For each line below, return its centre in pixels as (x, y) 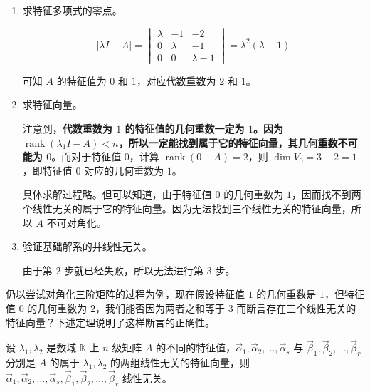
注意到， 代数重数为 (67, 129)
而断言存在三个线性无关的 (296, 308)
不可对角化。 (76, 222)
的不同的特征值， (196, 347)
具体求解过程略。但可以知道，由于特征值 (117, 194)
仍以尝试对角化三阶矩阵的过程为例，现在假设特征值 (125, 294)
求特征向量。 (52, 104)
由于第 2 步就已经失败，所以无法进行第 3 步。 (129, 270)
